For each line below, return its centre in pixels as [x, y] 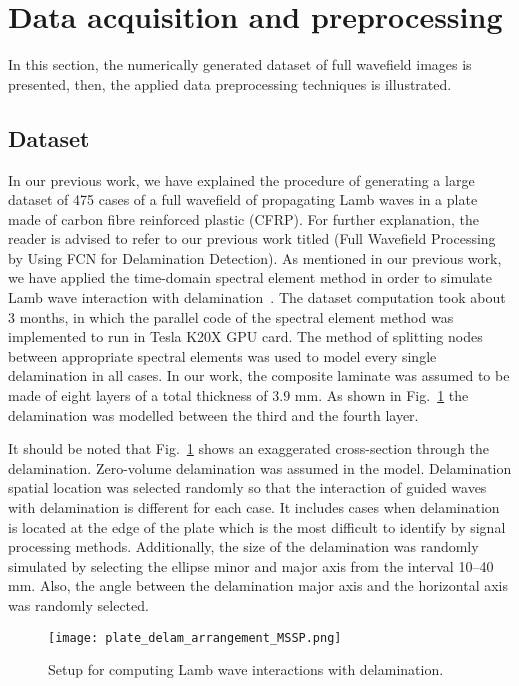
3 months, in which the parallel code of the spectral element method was [231, 316]
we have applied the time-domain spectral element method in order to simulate [250, 277]
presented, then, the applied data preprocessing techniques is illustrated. [230, 83]
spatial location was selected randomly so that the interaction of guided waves [247, 487]
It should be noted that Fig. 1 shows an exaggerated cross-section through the [249, 448]
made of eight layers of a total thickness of [138, 395]
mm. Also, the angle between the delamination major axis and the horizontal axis [258, 585]
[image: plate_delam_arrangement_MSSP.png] [195, 637]
